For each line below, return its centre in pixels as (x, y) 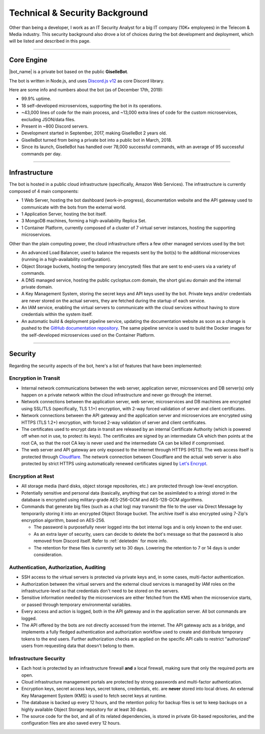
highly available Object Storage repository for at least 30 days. (85, 709)
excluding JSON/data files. (48, 119)
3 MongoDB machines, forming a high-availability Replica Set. (84, 221)
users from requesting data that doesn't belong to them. (78, 646)
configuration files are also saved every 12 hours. (71, 723)
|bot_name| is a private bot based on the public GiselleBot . (69, 72)
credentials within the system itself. (57, 315)
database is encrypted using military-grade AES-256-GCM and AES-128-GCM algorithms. (112, 499)
